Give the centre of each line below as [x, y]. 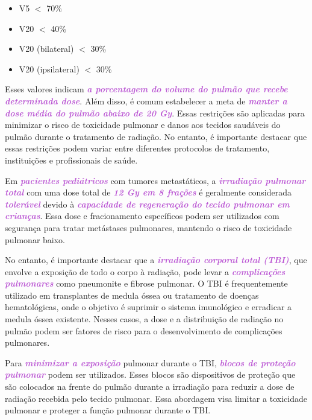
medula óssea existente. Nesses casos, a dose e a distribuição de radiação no [144, 319]
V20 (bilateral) [46, 49]
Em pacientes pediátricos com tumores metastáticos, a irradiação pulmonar [155, 180]
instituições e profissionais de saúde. [71, 160]
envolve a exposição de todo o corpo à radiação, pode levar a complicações [145, 271]
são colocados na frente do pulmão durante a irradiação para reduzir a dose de [150, 387]
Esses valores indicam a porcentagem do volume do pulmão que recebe [146, 89]
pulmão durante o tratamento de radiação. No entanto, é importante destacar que [156, 136]
